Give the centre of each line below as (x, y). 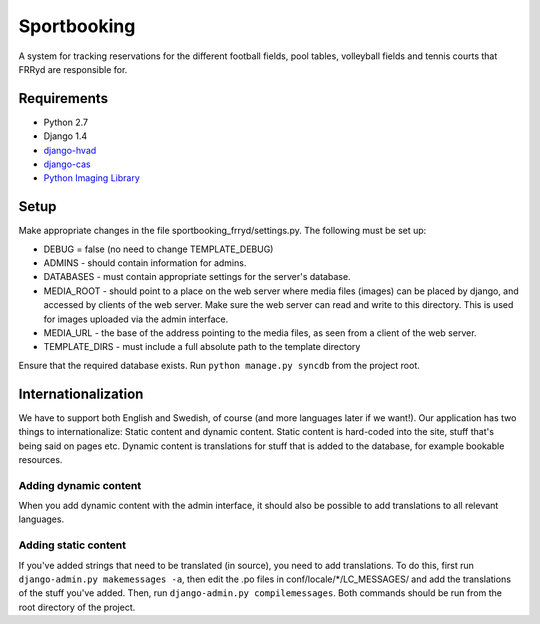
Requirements (63, 98)
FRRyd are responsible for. (73, 69)
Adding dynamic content (80, 485)
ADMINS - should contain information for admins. (145, 263)
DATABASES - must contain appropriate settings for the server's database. (197, 277)
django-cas (67, 164)
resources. (40, 459)
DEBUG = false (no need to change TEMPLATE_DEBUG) (158, 249)
